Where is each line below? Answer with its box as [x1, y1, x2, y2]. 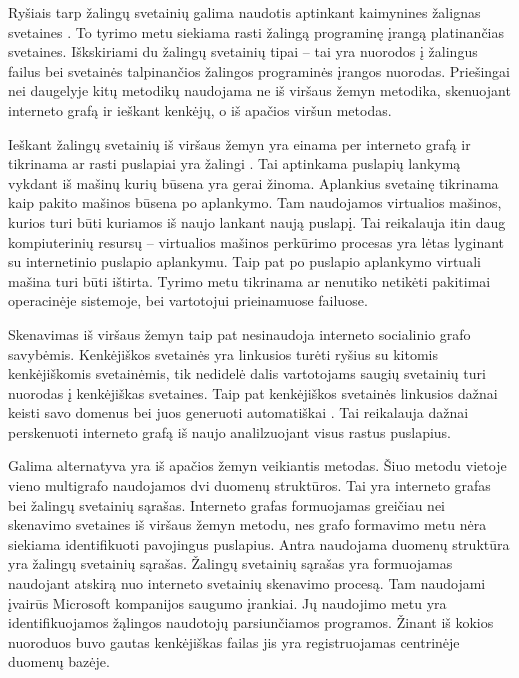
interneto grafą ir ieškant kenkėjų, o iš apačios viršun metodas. [8, 99, 392, 120]
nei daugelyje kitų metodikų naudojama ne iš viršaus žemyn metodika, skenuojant [8, 80, 511, 101]
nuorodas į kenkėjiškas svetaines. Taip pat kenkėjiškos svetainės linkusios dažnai [8, 382, 498, 403]
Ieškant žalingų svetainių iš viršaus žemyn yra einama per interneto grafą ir [8, 133, 471, 154]
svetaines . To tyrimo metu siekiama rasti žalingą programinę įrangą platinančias [8, 21, 505, 42]
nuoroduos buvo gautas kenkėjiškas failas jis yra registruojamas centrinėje [8, 631, 460, 652]
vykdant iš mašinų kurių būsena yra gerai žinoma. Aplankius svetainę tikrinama [8, 172, 499, 193]
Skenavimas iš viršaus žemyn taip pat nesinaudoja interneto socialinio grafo [8, 323, 471, 344]
